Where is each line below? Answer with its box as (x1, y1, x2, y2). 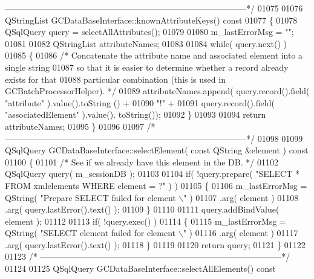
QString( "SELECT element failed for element (5, 226, 176, 239)
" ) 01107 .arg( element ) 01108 (183, 191, 299, 204)
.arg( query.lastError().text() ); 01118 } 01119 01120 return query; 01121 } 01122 (5, 238, 306, 251)
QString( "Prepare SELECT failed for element (5, 191, 176, 204)
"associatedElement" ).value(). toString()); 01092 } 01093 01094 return (5, 108, 266, 121)
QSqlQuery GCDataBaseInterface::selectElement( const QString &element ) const (5, 144, 309, 156)
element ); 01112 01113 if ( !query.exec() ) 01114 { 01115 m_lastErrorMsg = (5, 214, 286, 227)
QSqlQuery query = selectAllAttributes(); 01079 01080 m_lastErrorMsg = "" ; (5, 25, 294, 38)
